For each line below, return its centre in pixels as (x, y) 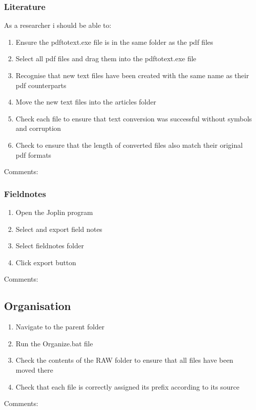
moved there (34, 369)
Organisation (37, 306)
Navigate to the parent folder (60, 327)
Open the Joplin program (54, 212)
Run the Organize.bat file (54, 343)
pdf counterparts (41, 85)
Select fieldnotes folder (50, 246)
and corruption (38, 128)
